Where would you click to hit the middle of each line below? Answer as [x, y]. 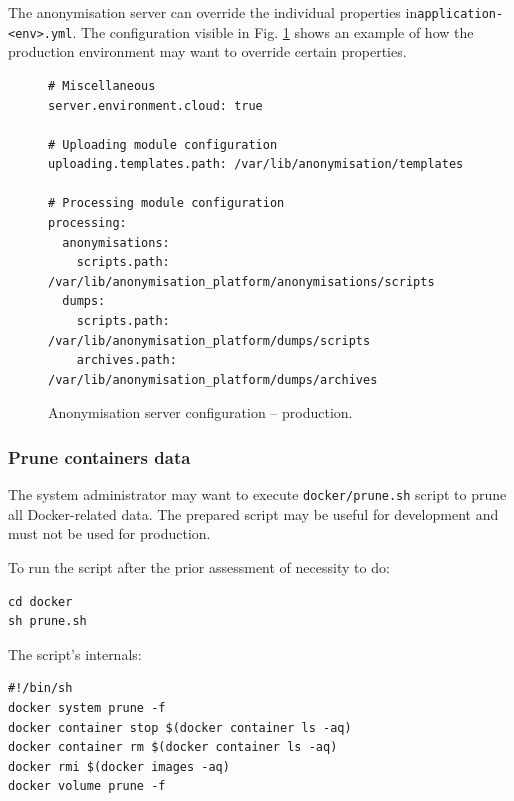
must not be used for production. [109, 533]
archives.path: [126, 360]
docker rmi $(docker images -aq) [119, 766]
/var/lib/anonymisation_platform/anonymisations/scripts [241, 281]
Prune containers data [99, 456]
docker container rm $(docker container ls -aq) [173, 747]
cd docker [40, 601]
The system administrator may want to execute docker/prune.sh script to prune [257, 494]
